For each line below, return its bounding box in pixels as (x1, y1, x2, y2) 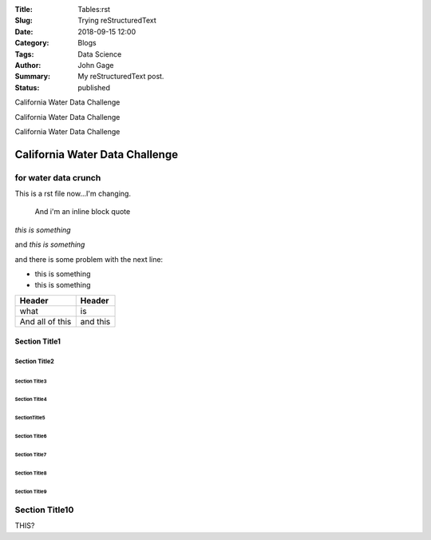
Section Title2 (14, 358, 55, 366)
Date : (14, 26, 34, 36)
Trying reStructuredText (77, 16, 157, 26)
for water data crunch (14, 172, 101, 183)
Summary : (14, 72, 51, 81)
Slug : (14, 16, 34, 26)
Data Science (77, 49, 122, 59)
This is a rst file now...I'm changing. (14, 189, 132, 199)
